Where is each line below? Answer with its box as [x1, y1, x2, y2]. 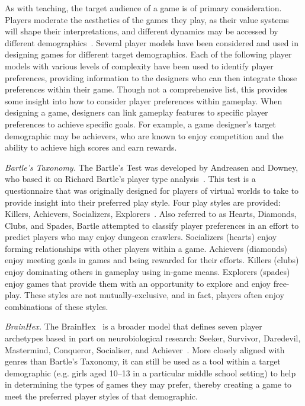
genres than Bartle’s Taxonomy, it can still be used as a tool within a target [5, 355, 281, 367]
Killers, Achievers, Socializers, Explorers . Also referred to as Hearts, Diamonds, [5, 207, 297, 220]
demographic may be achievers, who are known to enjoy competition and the [5, 129, 284, 142]
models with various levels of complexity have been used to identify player [5, 59, 274, 72]
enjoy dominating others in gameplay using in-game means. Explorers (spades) [5, 266, 290, 278]
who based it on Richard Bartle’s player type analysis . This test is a [5, 172, 256, 185]
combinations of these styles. [5, 300, 108, 312]
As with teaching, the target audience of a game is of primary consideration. [5, 2, 282, 14]
